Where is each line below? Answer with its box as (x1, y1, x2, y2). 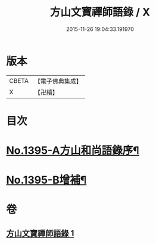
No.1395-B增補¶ (6, 174, 87, 187)
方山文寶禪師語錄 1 (6, 228, 74, 239)
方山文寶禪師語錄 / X (49, 5, 151, 19)
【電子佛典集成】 (34, 77, 82, 85)
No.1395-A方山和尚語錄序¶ (6, 144, 139, 157)
